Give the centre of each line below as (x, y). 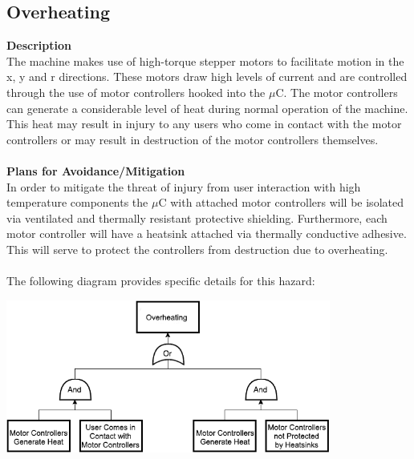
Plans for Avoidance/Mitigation (96, 170)
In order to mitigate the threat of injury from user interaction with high (184, 186)
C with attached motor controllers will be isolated (281, 202)
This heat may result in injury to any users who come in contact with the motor (204, 124)
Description (39, 45)
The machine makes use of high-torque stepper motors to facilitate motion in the (205, 60)
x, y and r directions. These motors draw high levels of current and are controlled (207, 76)
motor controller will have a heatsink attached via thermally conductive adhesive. (207, 234)
